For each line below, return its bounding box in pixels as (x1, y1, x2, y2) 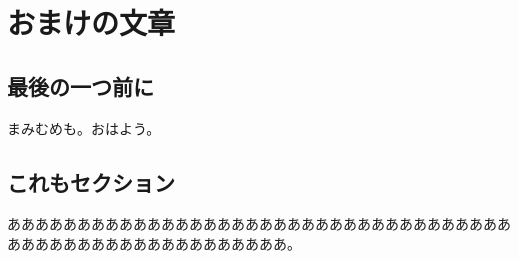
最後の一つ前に (7, 70, 154, 101)
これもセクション (7, 166, 175, 197)
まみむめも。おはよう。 (7, 117, 161, 138)
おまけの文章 (7, 2, 176, 43)
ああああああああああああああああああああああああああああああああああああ (7, 213, 511, 234)
